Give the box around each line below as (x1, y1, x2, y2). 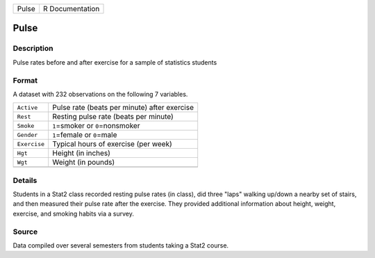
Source (12, 227, 38, 236)
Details (12, 175, 37, 185)
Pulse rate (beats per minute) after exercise (52, 103, 194, 113)
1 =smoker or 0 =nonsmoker (52, 121, 140, 131)
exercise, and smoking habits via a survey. (12, 209, 135, 218)
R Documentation (42, 4, 100, 13)
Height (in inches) (52, 148, 111, 158)
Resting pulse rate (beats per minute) (52, 112, 174, 122)
